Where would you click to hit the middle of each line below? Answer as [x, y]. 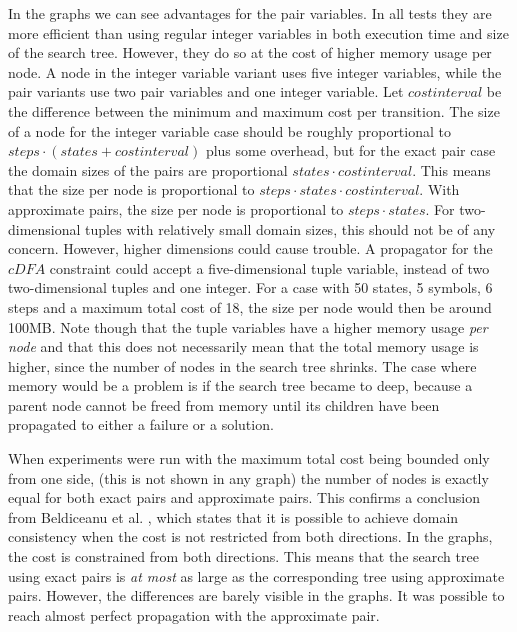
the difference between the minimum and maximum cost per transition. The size [254, 110]
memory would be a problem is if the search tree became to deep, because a [240, 385]
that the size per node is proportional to [131, 189]
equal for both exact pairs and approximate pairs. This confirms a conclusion [244, 497]
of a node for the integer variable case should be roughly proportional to [229, 130]
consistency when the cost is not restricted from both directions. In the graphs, [250, 536]
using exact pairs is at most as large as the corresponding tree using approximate [256, 575]
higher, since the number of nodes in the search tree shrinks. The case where [242, 365]
